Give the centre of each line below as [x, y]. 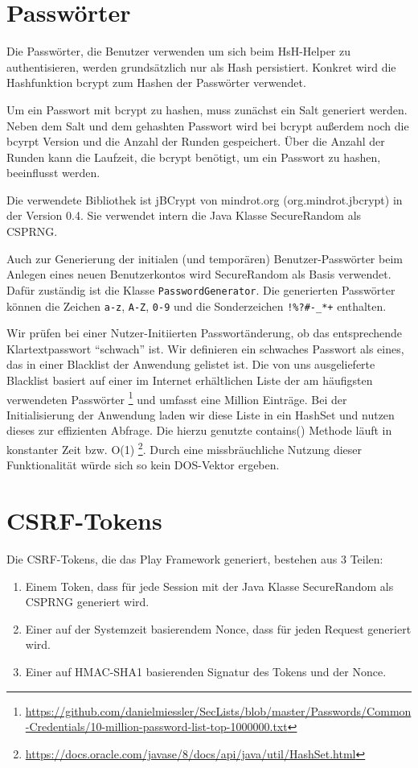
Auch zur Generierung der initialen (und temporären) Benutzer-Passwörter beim [205, 258]
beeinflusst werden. [53, 173]
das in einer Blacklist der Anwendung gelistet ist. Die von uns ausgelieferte [191, 364]
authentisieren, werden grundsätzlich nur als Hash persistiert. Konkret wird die [201, 66]
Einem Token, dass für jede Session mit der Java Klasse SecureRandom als [209, 586]
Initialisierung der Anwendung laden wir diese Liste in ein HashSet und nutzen [201, 414]
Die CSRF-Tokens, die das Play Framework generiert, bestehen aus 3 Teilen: [195, 558]
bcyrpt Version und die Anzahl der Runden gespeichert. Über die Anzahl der [196, 141]
